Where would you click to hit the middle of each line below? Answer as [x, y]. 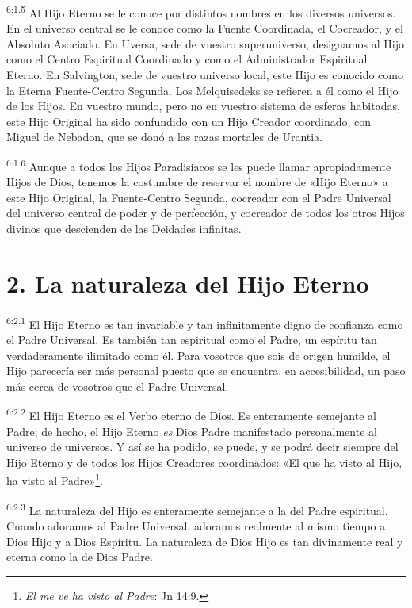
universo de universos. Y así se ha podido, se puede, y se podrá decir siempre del [202, 447]
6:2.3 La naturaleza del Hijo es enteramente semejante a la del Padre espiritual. [197, 509]
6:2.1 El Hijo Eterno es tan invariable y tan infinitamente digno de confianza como [205, 323]
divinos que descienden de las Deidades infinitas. [124, 229]
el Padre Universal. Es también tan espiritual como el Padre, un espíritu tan [192, 339]
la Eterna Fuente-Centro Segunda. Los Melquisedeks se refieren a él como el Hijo [202, 90]
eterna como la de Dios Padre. [80, 557]
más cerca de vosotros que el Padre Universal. [118, 386]
